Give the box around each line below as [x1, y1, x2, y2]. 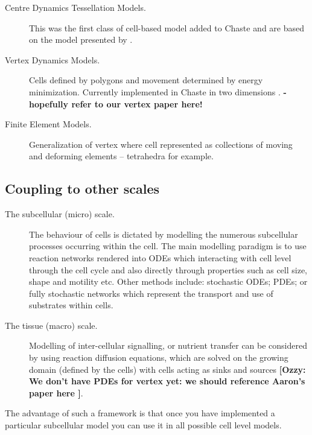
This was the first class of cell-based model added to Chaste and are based [29, 21, 305, 34]
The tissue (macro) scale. [5, 319, 98, 331]
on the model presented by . [29, 33, 133, 46]
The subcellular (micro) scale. [5, 208, 115, 220]
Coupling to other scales [5, 179, 160, 198]
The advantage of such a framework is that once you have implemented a [5, 407, 275, 419]
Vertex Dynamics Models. [5, 53, 100, 66]
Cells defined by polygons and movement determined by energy [29, 74, 263, 86]
